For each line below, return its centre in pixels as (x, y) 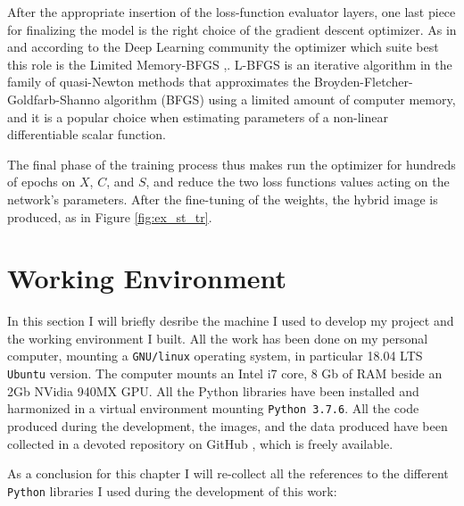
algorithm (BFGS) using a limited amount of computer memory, (280, 99)
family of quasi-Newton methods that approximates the (159, 82)
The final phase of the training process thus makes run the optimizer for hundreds (232, 164)
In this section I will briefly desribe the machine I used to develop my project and (231, 321)
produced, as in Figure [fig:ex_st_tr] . (110, 216)
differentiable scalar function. (87, 134)
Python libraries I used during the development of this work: (172, 490)
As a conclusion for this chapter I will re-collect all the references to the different (228, 473)
